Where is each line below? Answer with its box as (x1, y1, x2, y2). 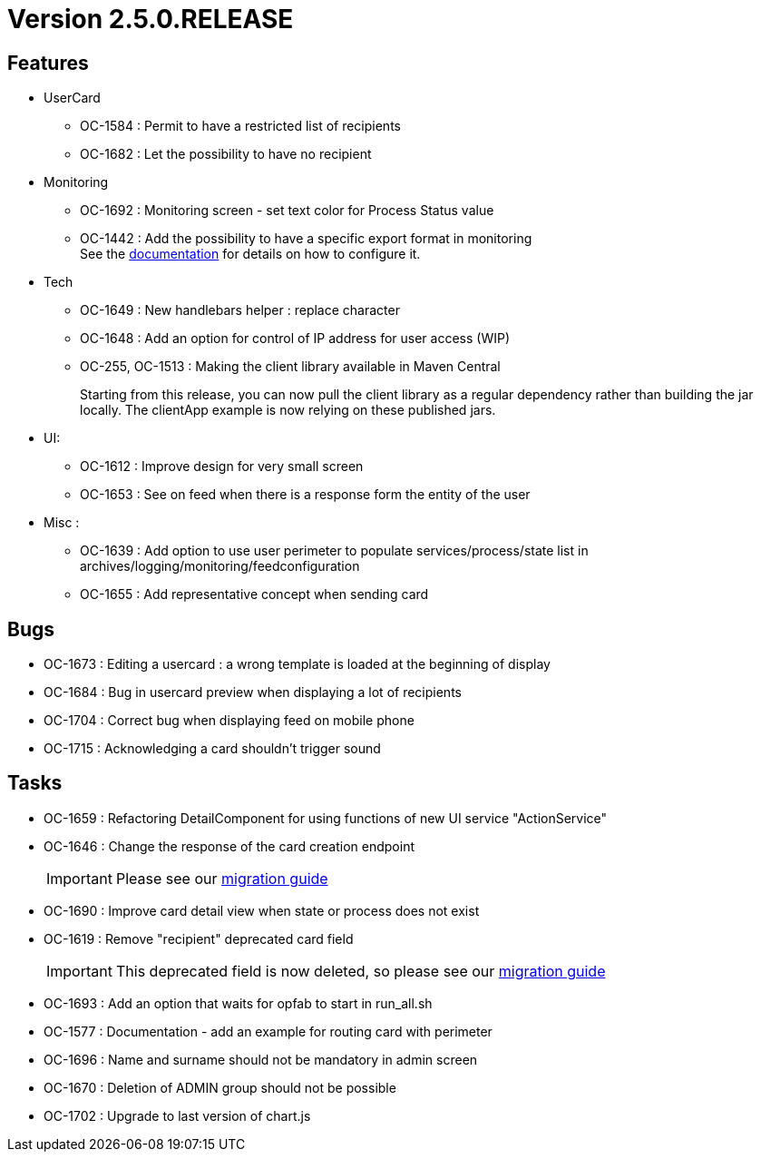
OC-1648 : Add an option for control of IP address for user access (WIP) (80, 330, 511, 347)
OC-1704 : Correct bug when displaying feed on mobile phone (44, 712, 415, 729)
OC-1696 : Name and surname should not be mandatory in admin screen (44, 1051, 478, 1067)
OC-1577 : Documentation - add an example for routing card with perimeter (44, 1023, 493, 1039)
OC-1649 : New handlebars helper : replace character (80, 302, 400, 319)
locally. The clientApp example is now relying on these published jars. (80, 402, 496, 418)
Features (7, 51, 89, 74)
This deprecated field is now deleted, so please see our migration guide (115, 961, 606, 980)
